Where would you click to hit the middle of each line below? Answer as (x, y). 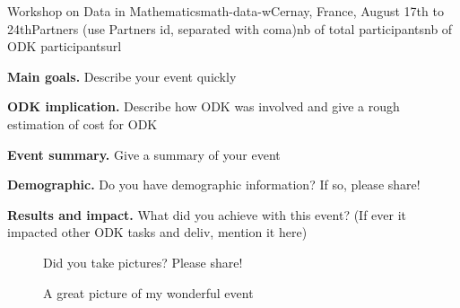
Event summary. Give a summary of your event (144, 154)
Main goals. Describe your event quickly (122, 76)
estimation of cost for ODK (82, 123)
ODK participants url (65, 46)
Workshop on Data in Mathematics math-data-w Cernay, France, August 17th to (226, 11)
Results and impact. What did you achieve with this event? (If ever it (207, 214)
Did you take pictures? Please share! (143, 262)
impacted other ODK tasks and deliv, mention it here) (157, 232)
